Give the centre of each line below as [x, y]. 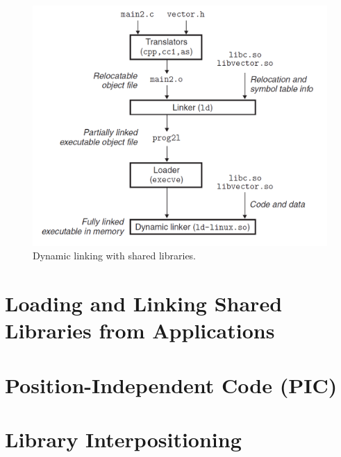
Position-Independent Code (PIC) [171, 385]
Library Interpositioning [123, 439]
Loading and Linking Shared [144, 303]
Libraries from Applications [140, 330]
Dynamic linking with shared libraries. [115, 256]
